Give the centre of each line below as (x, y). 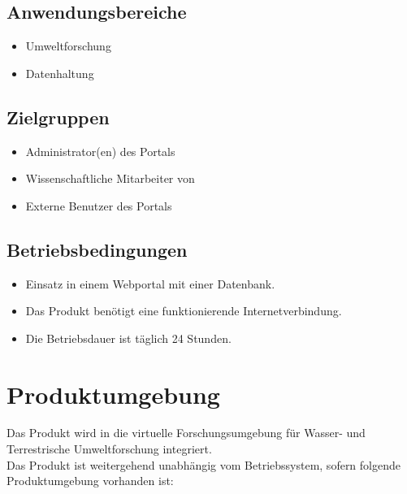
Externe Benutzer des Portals (99, 205)
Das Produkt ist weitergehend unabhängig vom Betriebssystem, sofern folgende (203, 464)
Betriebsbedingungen (97, 249)
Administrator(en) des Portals (100, 151)
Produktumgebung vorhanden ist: (90, 481)
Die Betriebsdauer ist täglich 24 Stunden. (128, 338)
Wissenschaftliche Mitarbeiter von (110, 178)
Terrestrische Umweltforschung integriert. (109, 449)
